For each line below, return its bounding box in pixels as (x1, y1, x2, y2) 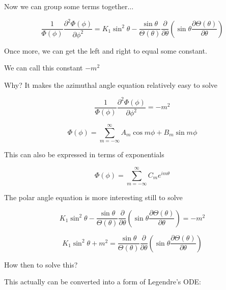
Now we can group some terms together (4, 1, 128, 11)
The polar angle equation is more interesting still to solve (4, 192, 183, 203)
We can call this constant (4, 62, 83, 73)
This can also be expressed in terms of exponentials (4, 149, 164, 160)
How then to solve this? (4, 259, 78, 270)
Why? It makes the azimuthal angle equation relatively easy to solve (4, 79, 218, 90)
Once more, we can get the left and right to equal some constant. (4, 45, 207, 56)
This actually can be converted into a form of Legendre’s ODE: (4, 276, 202, 287)
